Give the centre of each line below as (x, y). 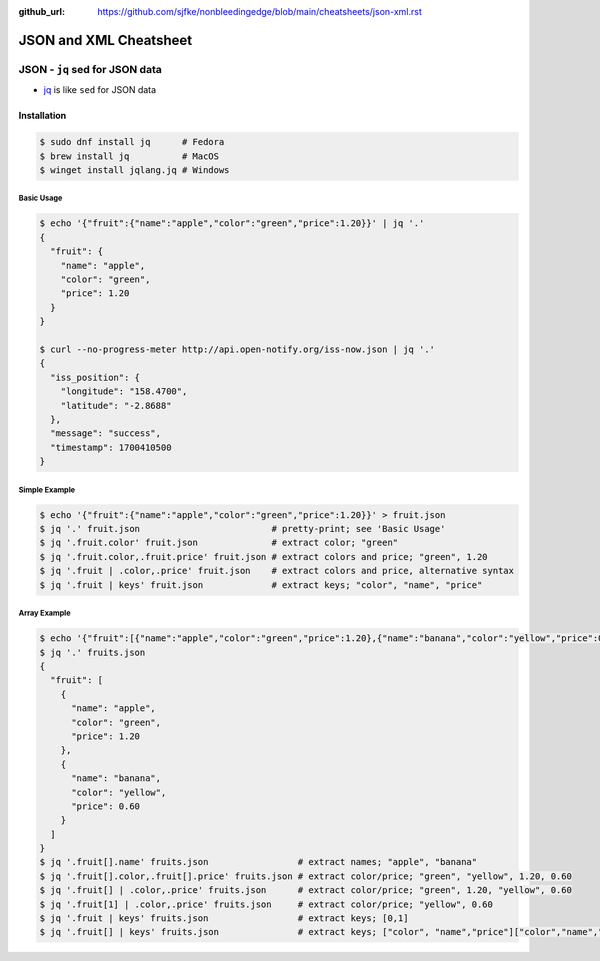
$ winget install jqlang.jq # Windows (134, 169)
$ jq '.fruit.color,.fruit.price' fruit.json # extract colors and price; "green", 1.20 (264, 556)
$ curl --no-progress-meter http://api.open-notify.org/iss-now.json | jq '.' (237, 349)
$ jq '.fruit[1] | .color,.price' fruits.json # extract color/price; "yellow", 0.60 (266, 904)
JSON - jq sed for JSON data (90, 69)
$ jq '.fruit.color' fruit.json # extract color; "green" (219, 543)
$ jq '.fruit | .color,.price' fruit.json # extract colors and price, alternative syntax (277, 571)
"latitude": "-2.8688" (116, 405)
